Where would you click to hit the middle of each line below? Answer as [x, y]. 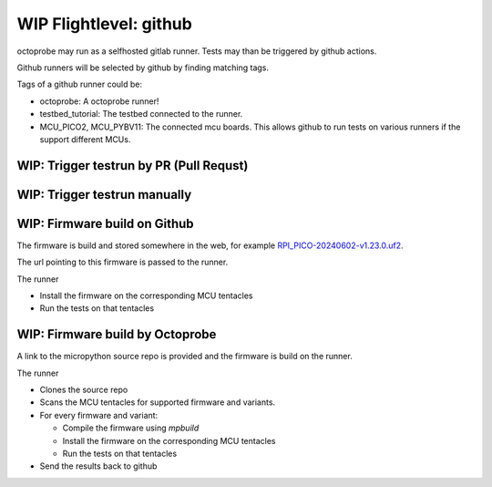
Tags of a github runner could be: [80, 84]
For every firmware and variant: [99, 415]
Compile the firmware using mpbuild [131, 428]
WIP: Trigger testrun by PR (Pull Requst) [133, 166]
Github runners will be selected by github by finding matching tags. [143, 67]
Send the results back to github [98, 466]
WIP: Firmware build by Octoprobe [117, 334]
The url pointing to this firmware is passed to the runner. [123, 262]
